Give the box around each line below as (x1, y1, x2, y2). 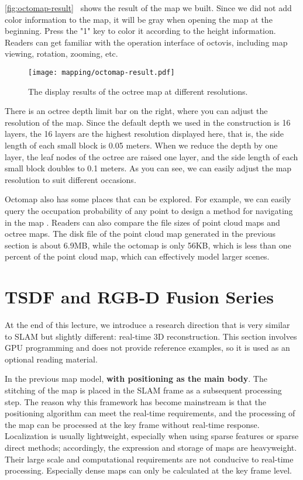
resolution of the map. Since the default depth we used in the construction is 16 (5, 116, 291, 128)
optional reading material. (5, 353, 98, 365)
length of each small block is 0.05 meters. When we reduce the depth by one (5, 139, 278, 151)
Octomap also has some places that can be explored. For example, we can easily (5, 193, 291, 205)
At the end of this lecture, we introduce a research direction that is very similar (5, 319, 290, 331)
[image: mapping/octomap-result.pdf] (28, 68, 175, 77)
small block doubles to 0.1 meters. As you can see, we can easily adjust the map (5, 162, 292, 174)
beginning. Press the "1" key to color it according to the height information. (5, 25, 276, 37)
